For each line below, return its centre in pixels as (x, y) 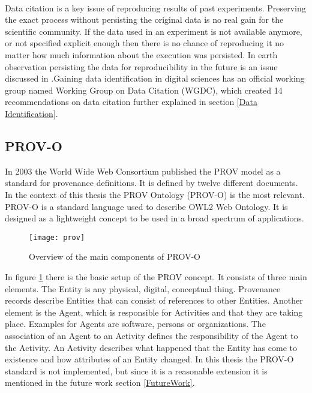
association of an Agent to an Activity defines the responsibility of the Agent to (151, 335)
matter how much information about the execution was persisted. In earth (141, 54)
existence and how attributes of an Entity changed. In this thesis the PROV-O (149, 359)
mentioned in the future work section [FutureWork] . (100, 382)
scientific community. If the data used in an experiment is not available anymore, (154, 31)
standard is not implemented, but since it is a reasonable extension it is (136, 370)
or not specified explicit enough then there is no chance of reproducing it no (145, 43)
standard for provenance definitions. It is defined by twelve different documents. (151, 183)
